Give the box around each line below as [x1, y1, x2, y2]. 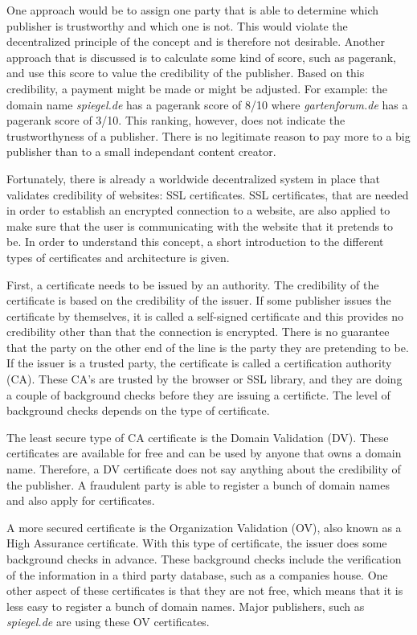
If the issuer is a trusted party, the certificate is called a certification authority [6, 354, 392, 371]
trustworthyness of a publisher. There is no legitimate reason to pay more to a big [6, 127, 411, 144]
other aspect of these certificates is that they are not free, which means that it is [6, 582, 403, 599]
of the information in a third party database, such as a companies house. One [6, 566, 388, 583]
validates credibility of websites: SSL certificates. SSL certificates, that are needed [6, 186, 409, 203]
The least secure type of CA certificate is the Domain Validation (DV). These [6, 428, 389, 445]
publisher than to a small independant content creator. [6, 143, 276, 160]
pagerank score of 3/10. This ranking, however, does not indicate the [6, 112, 345, 129]
